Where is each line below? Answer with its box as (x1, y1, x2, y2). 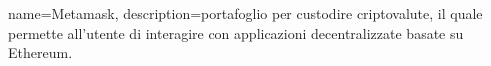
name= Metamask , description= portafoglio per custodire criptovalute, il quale (8, 3, 483, 23)
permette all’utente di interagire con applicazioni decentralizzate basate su (8, 22, 464, 43)
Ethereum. (8, 42, 73, 63)
